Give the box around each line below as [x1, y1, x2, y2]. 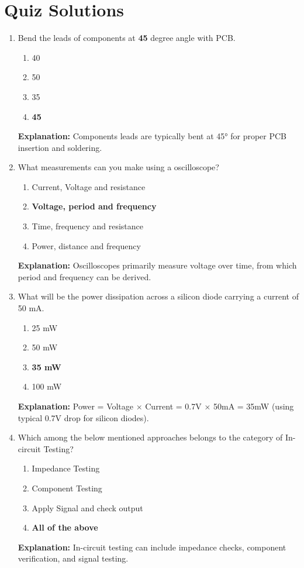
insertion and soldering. [18, 141, 102, 153]
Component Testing [32, 481, 102, 494]
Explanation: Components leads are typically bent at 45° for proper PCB [18, 130, 287, 142]
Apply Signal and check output [32, 501, 143, 514]
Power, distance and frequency [32, 239, 141, 252]
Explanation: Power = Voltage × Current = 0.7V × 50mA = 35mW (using [18, 400, 294, 412]
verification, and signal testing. [18, 552, 129, 564]
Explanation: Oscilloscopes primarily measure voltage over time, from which [18, 259, 297, 271]
